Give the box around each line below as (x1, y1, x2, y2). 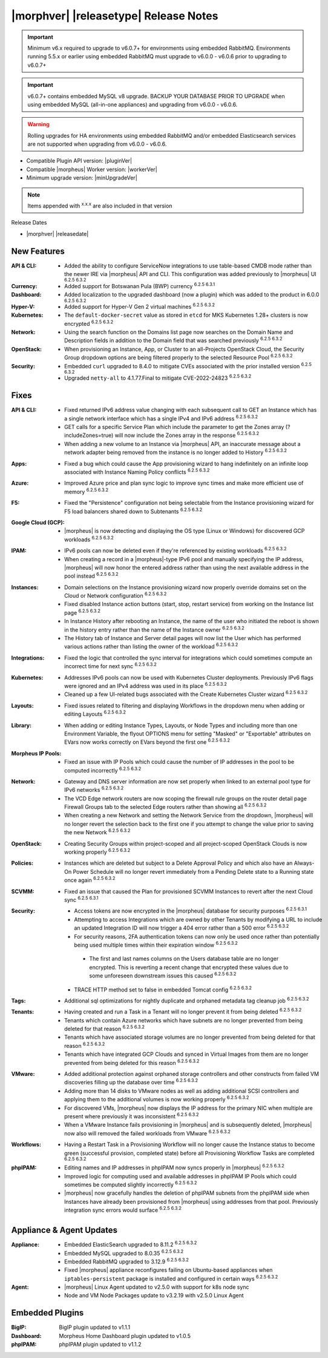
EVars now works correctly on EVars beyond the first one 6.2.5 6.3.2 (64, 737, 230, 746)
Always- (294, 859, 315, 867)
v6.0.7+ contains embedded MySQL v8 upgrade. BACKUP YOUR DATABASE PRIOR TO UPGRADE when (27, 92, 286, 100)
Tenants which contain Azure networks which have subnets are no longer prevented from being (64, 1016, 303, 1024)
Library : (11, 721, 32, 729)
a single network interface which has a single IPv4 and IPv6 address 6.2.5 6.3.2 (64, 414, 258, 422)
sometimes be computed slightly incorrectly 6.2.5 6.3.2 (64, 1180, 197, 1189)
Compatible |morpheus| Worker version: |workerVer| (26, 166, 157, 173)
